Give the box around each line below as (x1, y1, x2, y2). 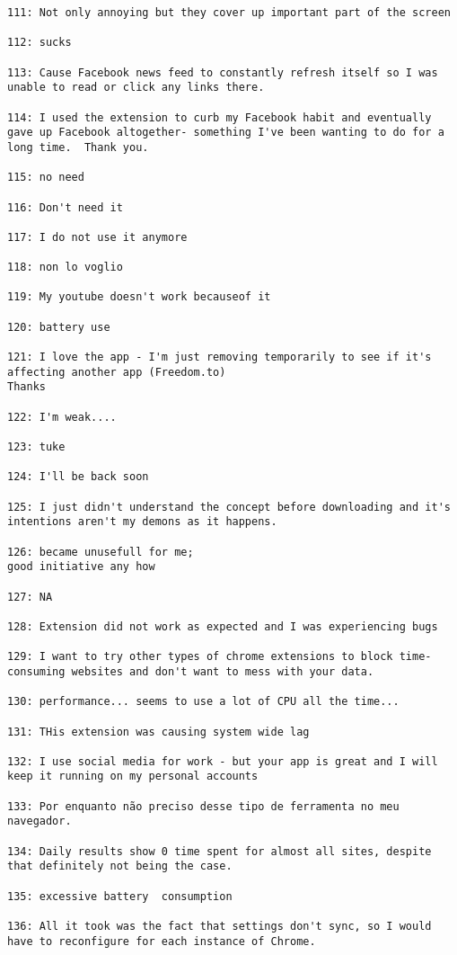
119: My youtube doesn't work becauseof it (7, 290, 271, 304)
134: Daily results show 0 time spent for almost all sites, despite (7, 844, 432, 858)
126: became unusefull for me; (7, 545, 194, 558)
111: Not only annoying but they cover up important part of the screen (7, 6, 451, 19)
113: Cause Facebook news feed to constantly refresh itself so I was (7, 66, 438, 79)
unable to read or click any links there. (7, 81, 265, 94)
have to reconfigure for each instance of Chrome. (7, 934, 316, 948)
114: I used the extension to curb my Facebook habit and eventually (7, 111, 432, 124)
